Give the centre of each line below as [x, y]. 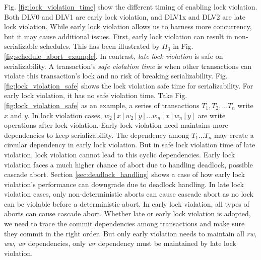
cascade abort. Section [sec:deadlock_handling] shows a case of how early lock [124, 174]
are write [212, 115]
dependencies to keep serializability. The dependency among [97, 135]
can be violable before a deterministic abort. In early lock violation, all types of [127, 203]
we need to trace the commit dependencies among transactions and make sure [124, 224]
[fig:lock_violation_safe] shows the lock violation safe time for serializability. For [129, 85]
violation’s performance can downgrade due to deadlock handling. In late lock [124, 184]
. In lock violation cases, [65, 115]
